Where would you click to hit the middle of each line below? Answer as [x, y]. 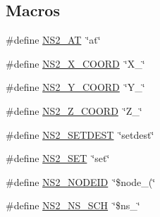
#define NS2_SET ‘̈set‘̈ [58, 158]
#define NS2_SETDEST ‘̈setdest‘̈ [80, 134]
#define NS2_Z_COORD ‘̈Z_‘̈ [74, 110]
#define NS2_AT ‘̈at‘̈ [53, 40]
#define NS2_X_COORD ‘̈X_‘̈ [75, 63]
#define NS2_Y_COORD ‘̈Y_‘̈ [75, 87]
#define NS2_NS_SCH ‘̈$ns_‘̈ [73, 205]
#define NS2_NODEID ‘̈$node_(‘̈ [81, 181]
